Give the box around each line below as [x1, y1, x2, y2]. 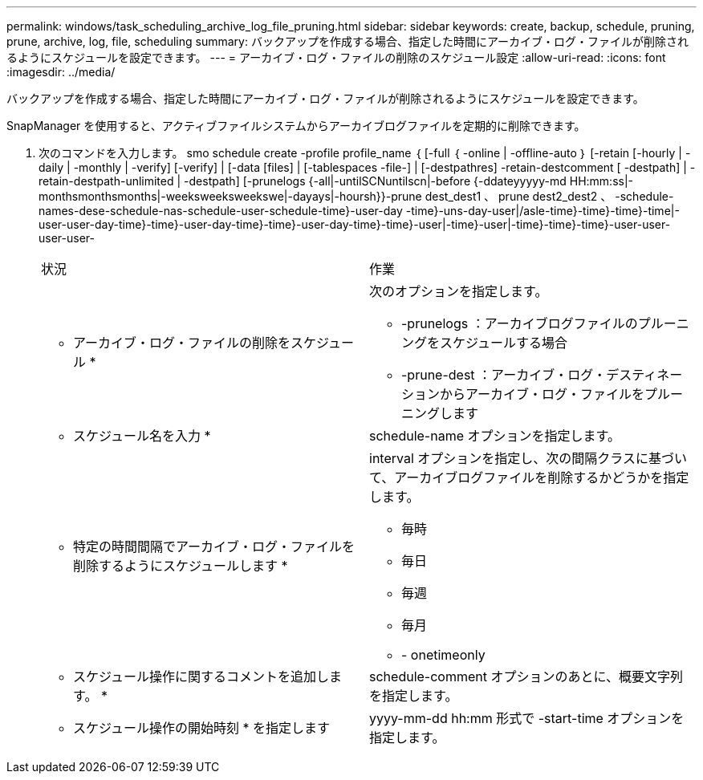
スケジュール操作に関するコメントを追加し [73, 668, 329, 685]
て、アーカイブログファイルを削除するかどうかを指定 [369, 469, 689, 485]
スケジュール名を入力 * [73, 428, 211, 444]
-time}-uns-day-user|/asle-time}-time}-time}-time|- [405, 204, 680, 217]
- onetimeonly [401, 647, 486, 663]
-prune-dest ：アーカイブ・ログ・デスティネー [401, 367, 683, 383]
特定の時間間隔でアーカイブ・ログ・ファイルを [73, 538, 356, 555]
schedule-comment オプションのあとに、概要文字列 [369, 668, 683, 685]
